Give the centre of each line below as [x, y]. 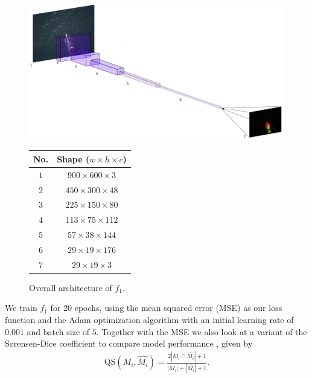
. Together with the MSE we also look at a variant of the [202, 331]
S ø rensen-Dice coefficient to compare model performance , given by [129, 343]
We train [21, 308]
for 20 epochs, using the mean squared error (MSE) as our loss [166, 308]
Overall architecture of [71, 287]
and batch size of [58, 331]
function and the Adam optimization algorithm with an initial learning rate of [149, 320]
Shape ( [73, 159]
